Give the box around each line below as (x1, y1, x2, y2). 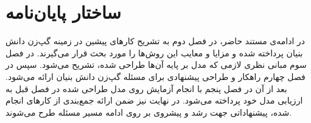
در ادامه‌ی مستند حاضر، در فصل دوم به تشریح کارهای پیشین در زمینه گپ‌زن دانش (5, 35, 305, 47)
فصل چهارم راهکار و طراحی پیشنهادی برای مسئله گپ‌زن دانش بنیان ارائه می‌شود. (5, 70, 306, 82)
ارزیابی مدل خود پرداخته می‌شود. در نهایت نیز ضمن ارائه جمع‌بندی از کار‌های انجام (5, 94, 303, 107)
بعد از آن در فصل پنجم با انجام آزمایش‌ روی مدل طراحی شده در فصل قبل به (5, 82, 287, 95)
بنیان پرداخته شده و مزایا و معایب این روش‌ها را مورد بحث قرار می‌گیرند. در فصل (5, 46, 303, 59)
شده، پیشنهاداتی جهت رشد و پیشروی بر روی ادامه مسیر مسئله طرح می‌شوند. (5, 105, 292, 118)
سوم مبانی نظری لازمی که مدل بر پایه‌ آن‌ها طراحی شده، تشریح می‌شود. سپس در (5, 58, 307, 71)
